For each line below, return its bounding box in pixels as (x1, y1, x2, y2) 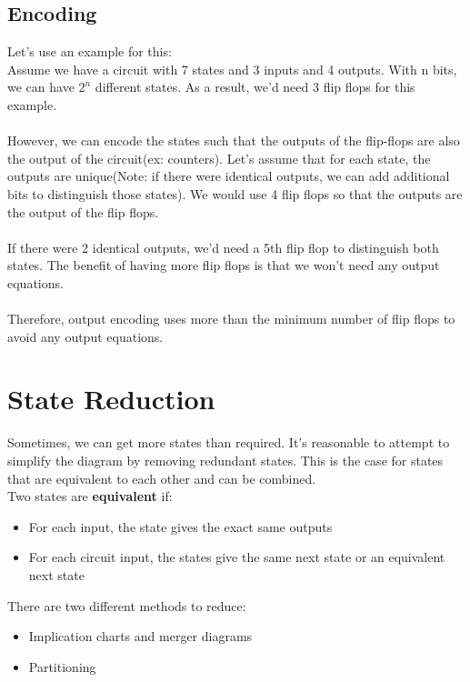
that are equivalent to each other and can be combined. (7, 468, 316, 487)
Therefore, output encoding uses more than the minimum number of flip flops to (7, 309, 455, 328)
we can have (7, 77, 75, 96)
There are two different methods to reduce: (7, 596, 246, 615)
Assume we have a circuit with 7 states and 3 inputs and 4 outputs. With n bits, (7, 59, 457, 78)
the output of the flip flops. (7, 202, 159, 221)
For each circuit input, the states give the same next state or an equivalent (28, 547, 445, 567)
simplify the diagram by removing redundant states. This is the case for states (7, 451, 444, 470)
